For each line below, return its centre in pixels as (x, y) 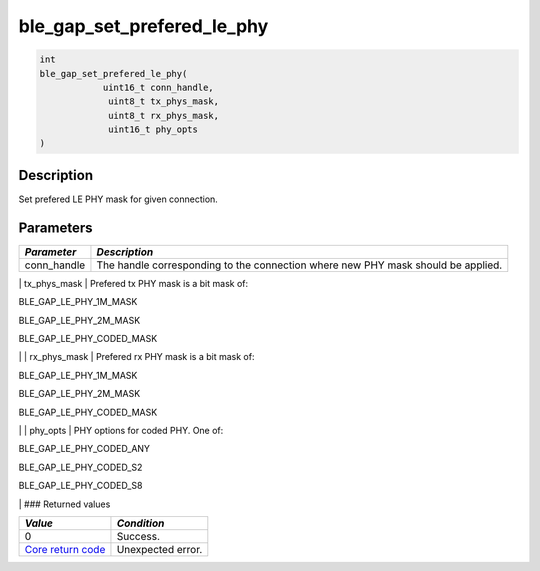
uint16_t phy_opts (153, 129)
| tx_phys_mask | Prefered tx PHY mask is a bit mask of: (133, 283)
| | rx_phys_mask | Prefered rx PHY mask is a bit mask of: (136, 357)
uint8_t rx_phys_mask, (164, 115)
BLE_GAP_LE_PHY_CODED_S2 (80, 467)
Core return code (65, 549)
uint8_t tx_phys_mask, (164, 101)
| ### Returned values (64, 504)
